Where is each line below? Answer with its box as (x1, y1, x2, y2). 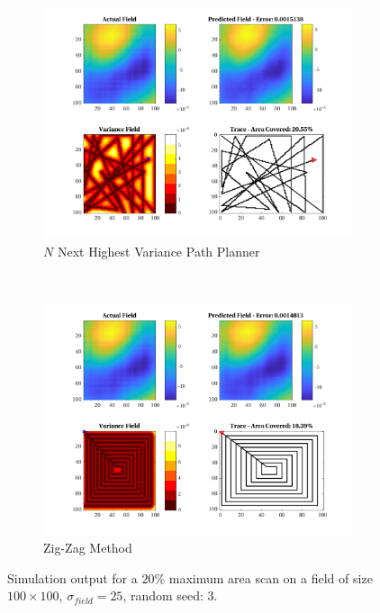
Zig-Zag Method (43, 538, 132, 557)
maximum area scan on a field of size (168, 568, 373, 587)
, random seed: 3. (122, 586, 218, 605)
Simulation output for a (7, 568, 138, 587)
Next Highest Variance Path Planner (57, 241, 260, 260)
